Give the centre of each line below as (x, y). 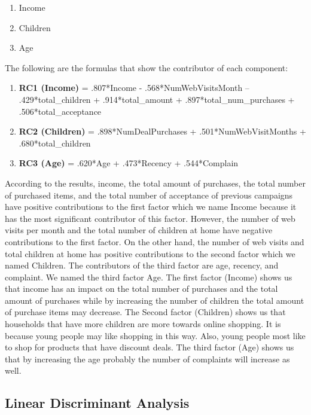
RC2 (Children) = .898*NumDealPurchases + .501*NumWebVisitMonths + (162, 131)
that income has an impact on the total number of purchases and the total (141, 289)
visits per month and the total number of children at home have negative (139, 230)
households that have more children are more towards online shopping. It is (143, 324)
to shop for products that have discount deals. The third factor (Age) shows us (150, 347)
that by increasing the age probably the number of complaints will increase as (147, 358)
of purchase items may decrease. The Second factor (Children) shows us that (145, 312)
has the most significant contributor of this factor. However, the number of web (150, 218)
